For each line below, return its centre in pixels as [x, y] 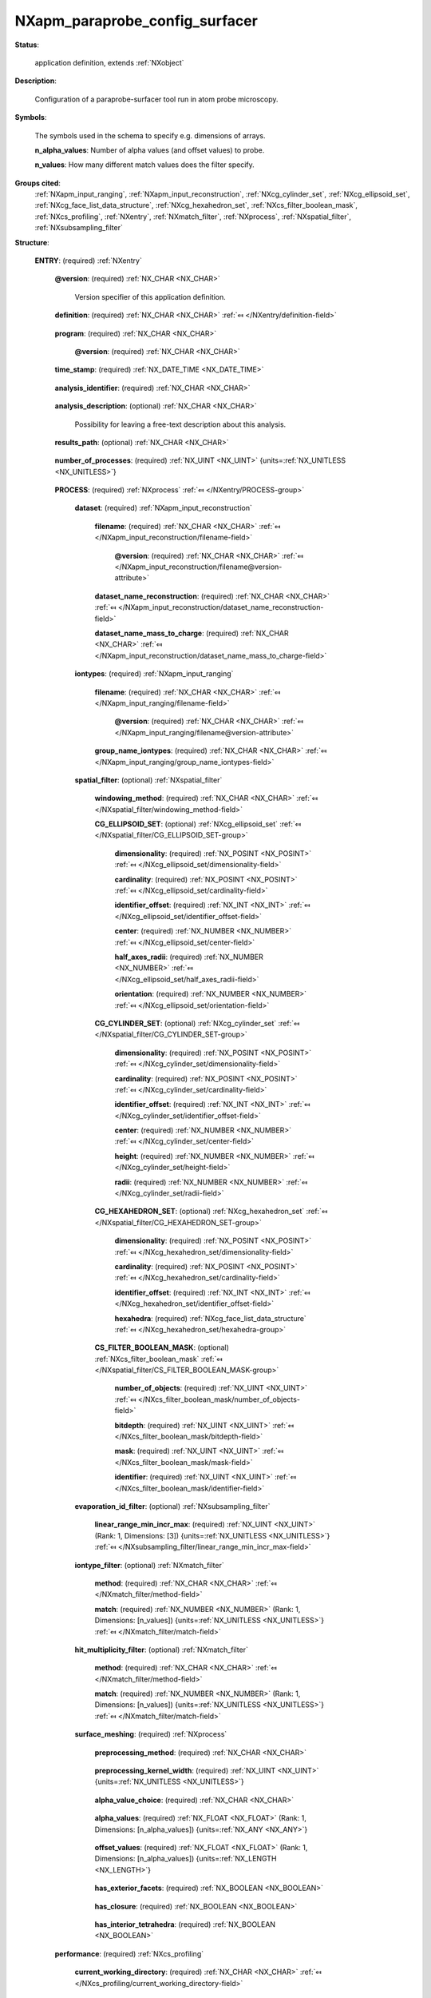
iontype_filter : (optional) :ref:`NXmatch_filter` [149, 1565]
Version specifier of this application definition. [150, 297]
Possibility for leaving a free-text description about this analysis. [180, 424]
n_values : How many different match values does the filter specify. [144, 165]
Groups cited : [38, 183]
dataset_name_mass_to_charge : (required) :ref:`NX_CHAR [192, 633]
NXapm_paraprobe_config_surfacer [136, 21]
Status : [27, 45]
